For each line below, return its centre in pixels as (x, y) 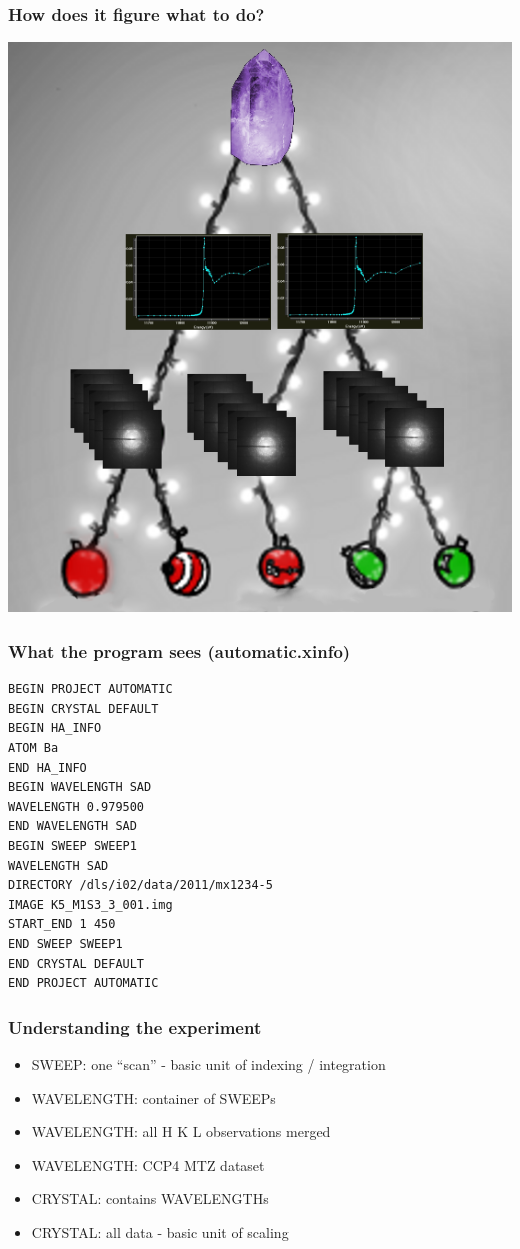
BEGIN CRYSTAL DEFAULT (83, 708)
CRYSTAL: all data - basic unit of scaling (160, 1231)
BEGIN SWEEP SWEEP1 (72, 846)
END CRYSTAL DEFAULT (76, 963)
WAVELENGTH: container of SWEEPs (153, 1097)
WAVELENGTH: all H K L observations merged (181, 1131)
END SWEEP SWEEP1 (65, 943)
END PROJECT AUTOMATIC (83, 983)
